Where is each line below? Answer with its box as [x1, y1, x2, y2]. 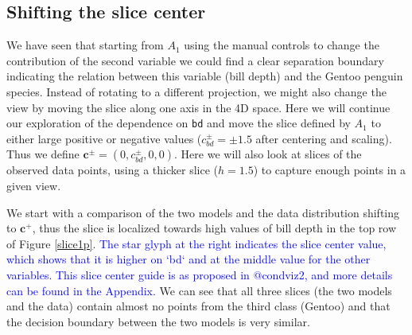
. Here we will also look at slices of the [174, 146, 362, 162]
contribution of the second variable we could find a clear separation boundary [6, 52, 384, 68]
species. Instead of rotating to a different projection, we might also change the [6, 83, 387, 99]
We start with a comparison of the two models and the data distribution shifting [6, 204, 400, 220]
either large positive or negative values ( [6, 130, 202, 146]
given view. [6, 177, 61, 194]
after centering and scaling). [255, 130, 392, 146]
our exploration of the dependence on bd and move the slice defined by [6, 115, 351, 131]
